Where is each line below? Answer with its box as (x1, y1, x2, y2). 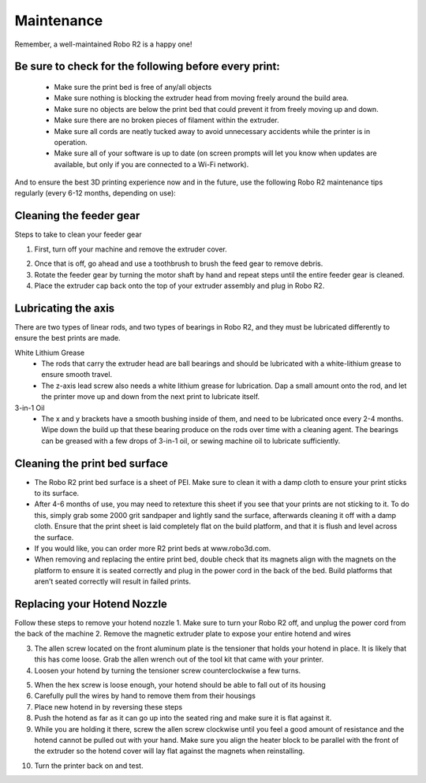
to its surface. (34, 489, 80, 498)
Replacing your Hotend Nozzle (14, 597, 167, 610)
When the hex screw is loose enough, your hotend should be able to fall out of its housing (34, 680, 327, 690)
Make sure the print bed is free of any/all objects (54, 82, 212, 91)
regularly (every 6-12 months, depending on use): (14, 188, 177, 198)
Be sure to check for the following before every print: (14, 60, 280, 73)
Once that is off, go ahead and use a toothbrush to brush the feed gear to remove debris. (34, 259, 323, 268)
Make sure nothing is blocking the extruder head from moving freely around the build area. (54, 93, 349, 103)
